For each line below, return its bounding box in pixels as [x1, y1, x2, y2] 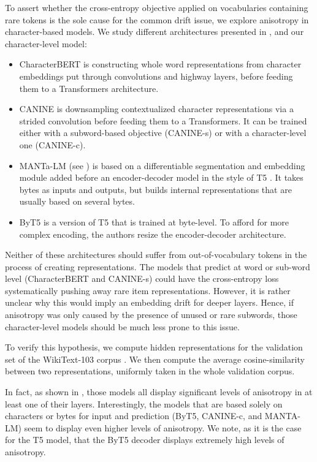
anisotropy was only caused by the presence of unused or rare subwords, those [5, 308, 297, 321]
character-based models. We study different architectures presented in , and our [5, 25, 304, 38]
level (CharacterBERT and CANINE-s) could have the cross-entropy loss [5, 272, 279, 285]
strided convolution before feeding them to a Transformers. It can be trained [19, 114, 307, 127]
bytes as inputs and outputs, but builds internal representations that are [19, 183, 292, 195]
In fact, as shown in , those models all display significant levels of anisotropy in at [5, 385, 313, 398]
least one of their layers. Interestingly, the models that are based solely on [5, 397, 283, 410]
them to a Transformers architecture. [19, 81, 159, 94]
